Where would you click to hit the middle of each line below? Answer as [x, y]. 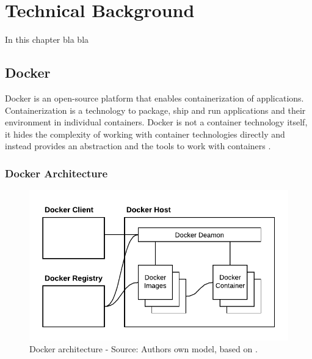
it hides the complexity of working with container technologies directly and [145, 134]
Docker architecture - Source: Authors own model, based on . [143, 349]
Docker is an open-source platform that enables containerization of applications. [154, 98]
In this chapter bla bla [47, 39]
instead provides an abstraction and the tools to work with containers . [138, 146]
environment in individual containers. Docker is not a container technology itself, [156, 122]
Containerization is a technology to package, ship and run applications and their [155, 110]
